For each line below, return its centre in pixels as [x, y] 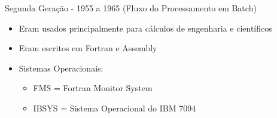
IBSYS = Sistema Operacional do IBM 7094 [115, 108]
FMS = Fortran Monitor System [93, 88]
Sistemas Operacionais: [61, 68]
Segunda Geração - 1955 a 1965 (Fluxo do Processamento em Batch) [131, 8]
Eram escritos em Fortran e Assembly [88, 48]
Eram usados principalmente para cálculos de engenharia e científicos [145, 28]
